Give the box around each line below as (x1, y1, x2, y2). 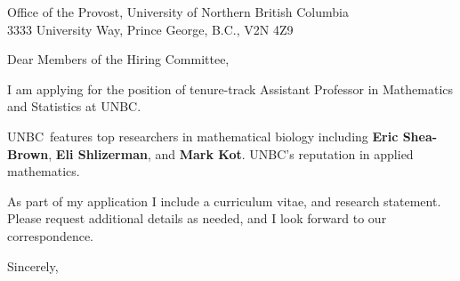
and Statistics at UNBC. (7, 97, 141, 116)
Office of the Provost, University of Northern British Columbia (7, 3, 349, 20)
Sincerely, (7, 256, 59, 275)
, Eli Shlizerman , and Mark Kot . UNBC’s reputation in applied (48, 144, 414, 163)
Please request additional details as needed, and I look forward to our (7, 209, 387, 228)
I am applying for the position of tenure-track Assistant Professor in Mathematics (7, 79, 454, 98)
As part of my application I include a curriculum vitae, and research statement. (7, 191, 441, 210)
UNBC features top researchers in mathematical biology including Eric (7, 126, 399, 145)
